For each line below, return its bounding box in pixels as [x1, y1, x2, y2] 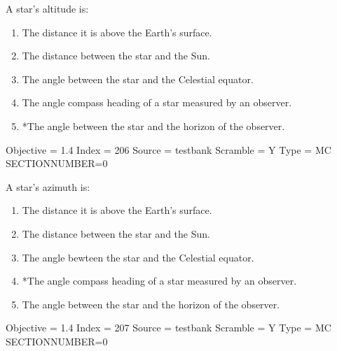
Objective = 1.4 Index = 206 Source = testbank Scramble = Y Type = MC [6, 142, 331, 157]
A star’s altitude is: [6, 1, 89, 15]
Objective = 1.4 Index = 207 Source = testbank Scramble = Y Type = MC [6, 320, 331, 335]
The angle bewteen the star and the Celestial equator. [22, 250, 254, 264]
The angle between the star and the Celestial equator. [22, 71, 254, 86]
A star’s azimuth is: [6, 179, 90, 194]
